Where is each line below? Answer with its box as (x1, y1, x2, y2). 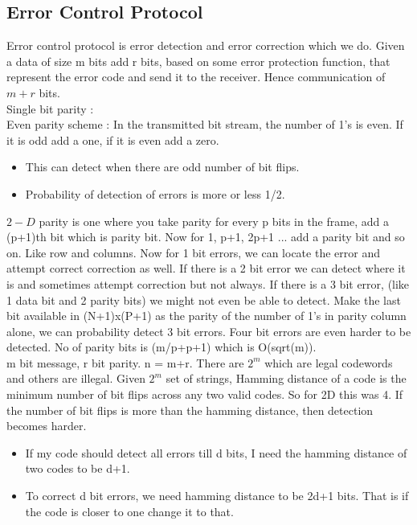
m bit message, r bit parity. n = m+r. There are (6, 354, 244, 371)
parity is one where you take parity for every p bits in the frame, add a (39, 212, 389, 229)
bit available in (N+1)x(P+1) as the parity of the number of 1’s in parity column (6, 307, 407, 324)
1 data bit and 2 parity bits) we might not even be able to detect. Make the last (6, 291, 401, 308)
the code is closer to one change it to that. (25, 502, 234, 519)
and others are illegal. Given (6, 370, 145, 387)
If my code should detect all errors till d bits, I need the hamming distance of (25, 444, 407, 461)
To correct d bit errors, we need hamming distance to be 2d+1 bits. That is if (25, 487, 409, 504)
